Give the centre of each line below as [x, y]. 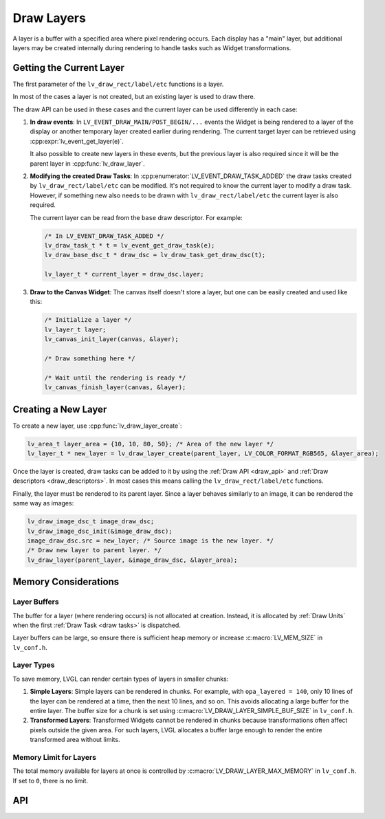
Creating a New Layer [60, 409]
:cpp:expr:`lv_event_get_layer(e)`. [77, 141]
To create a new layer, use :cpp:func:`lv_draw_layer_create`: [97, 426]
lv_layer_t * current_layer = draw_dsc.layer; [124, 274]
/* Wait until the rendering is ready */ [115, 378]
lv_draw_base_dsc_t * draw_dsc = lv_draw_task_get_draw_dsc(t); [155, 255]
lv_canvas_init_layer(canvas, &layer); [111, 339]
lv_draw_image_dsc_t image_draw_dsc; [91, 522]
